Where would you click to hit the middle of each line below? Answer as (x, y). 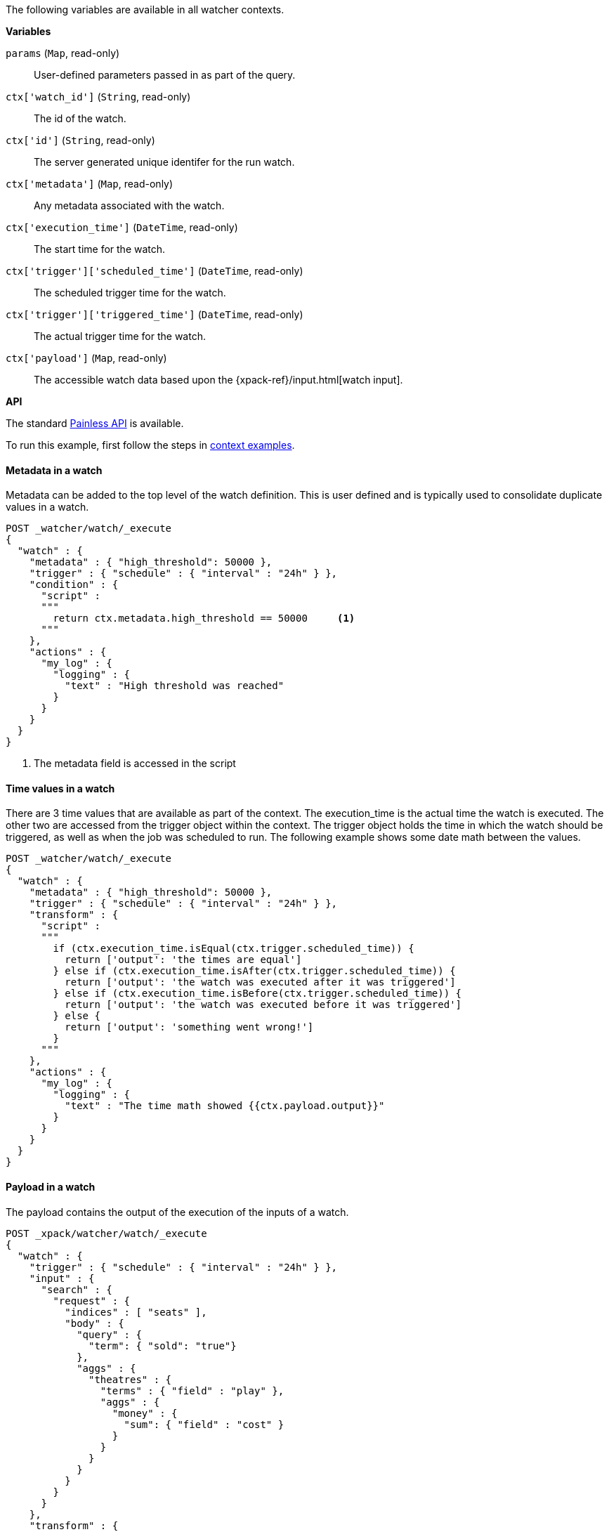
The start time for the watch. (100, 249)
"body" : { (94, 1323)
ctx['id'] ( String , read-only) (80, 140)
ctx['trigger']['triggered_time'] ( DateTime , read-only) (155, 314)
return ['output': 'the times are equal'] (183, 960)
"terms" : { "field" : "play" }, (192, 1390)
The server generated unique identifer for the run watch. (164, 162)
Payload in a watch (51, 1187)
